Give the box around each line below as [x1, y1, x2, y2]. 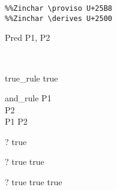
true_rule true [5, 71, 58, 84]
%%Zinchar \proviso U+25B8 [5, 4, 112, 13]
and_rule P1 [5, 92, 52, 104]
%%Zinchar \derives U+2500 [5, 14, 112, 23]
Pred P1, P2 [5, 31, 50, 44]
